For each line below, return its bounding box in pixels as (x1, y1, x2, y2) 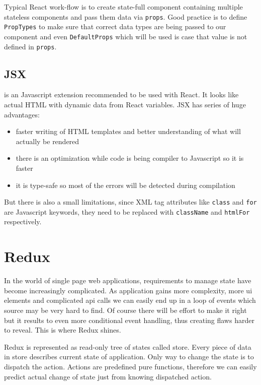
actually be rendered (16, 136, 79, 146)
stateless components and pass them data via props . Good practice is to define (4, 11, 247, 22)
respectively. (4, 216, 42, 227)
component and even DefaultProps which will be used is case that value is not (4, 31, 247, 41)
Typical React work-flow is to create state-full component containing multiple (4, 2, 243, 12)
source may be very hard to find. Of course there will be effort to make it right (4, 304, 247, 315)
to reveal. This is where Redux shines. (4, 325, 121, 335)
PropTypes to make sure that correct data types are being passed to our (4, 21, 226, 32)
